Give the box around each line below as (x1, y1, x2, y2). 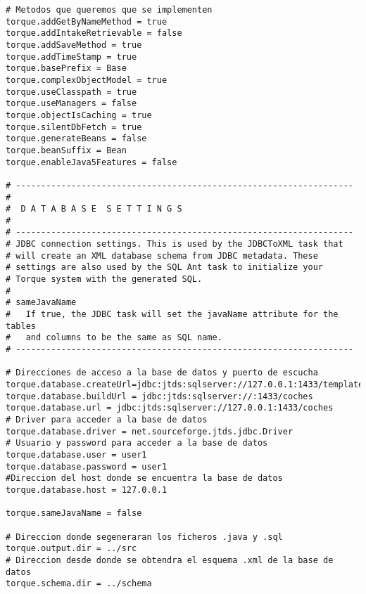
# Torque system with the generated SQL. (6, 274, 203, 285)
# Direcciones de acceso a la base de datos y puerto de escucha (6, 368, 318, 378)
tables (6, 321, 36, 331)
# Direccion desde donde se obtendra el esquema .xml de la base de (6, 555, 334, 565)
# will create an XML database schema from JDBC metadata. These (6, 250, 318, 261)
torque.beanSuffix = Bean (6, 145, 127, 155)
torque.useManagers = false (6, 98, 137, 109)
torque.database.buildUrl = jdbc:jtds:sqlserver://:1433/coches (6, 391, 313, 401)
